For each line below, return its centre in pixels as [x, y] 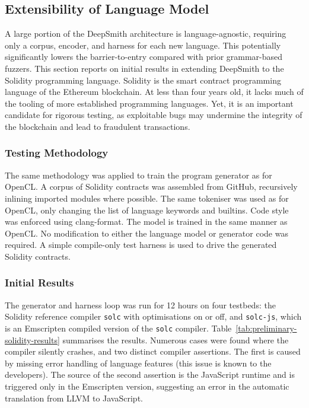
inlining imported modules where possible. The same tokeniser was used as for [147, 198]
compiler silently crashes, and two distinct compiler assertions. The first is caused [153, 351]
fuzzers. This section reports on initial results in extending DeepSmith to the [144, 68]
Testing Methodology [57, 153]
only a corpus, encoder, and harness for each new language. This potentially [143, 45]
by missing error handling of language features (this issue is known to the [138, 363]
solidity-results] [32, 340]
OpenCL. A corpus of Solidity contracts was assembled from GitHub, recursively [151, 187]
